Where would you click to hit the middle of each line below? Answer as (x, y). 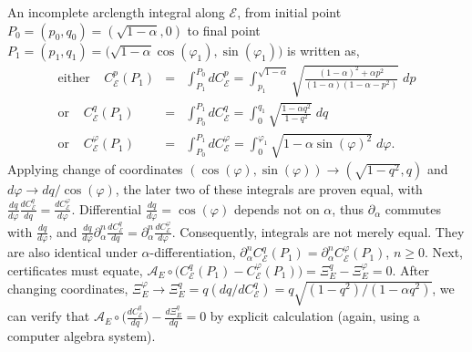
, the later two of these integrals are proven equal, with (269, 189)
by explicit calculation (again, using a (315, 316)
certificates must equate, (75, 269)
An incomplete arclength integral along (116, 12)
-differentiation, (193, 252)
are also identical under (72, 252)
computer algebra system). (82, 335)
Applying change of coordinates (95, 169)
